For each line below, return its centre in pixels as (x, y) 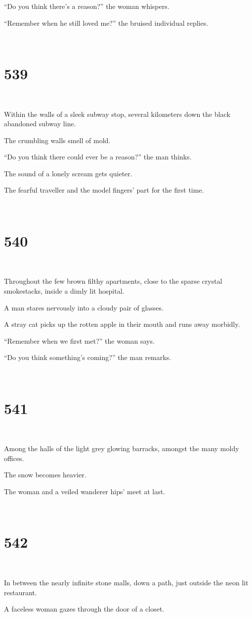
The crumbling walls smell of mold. (57, 140)
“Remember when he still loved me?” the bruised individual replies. (106, 23)
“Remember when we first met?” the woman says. (79, 340)
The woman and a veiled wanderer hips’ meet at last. (85, 491)
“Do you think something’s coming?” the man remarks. (88, 357)
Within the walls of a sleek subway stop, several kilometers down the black (117, 114)
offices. (14, 458)
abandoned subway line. (40, 124)
